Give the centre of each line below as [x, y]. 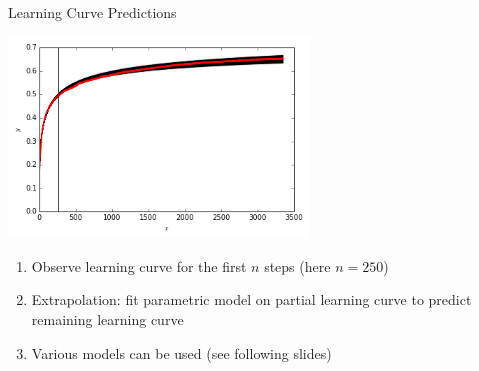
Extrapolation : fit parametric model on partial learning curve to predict [251, 299]
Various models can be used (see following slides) [181, 352]
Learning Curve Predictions [92, 12]
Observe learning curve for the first [139, 265]
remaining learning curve [107, 318]
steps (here [297, 265]
